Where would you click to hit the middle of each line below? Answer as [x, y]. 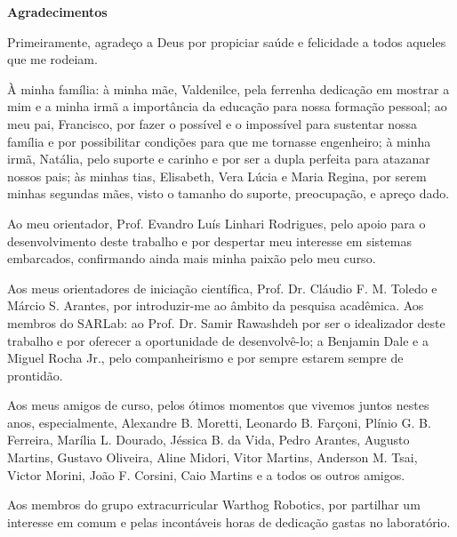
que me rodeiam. [52, 59]
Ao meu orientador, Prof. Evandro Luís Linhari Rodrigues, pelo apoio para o [216, 223]
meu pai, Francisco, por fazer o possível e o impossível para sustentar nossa [212, 123]
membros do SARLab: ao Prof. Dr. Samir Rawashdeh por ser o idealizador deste [226, 322]
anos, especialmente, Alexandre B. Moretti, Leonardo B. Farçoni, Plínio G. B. [219, 422]
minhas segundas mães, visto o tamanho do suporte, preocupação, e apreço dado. [228, 193]
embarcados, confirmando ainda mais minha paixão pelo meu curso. [192, 258]
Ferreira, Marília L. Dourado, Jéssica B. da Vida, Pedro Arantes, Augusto [208, 440]
